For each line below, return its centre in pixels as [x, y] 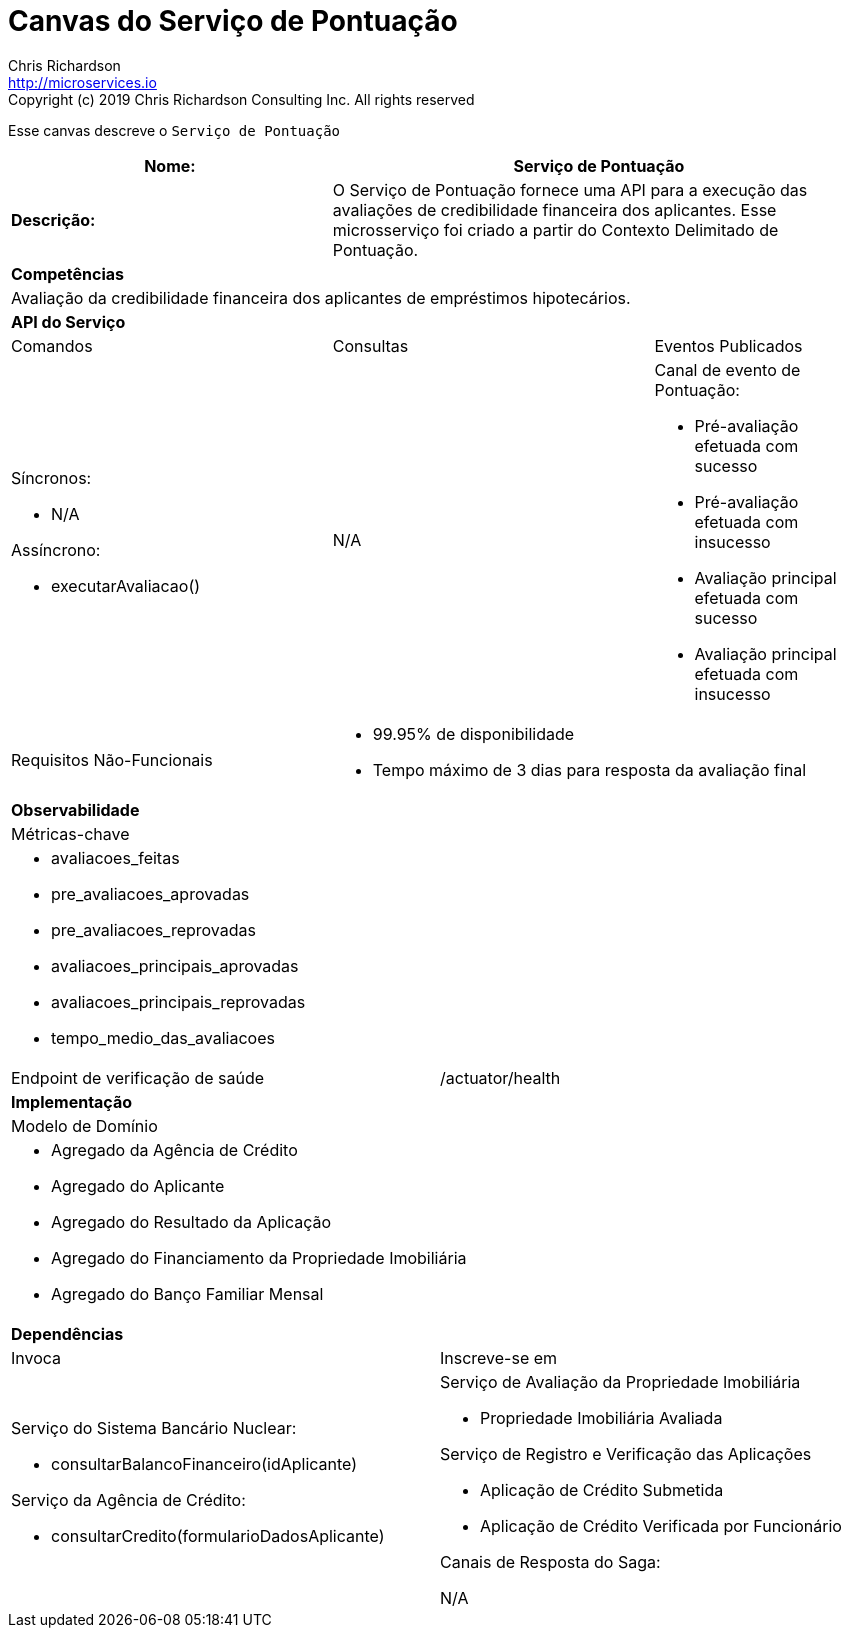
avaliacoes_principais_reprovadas [178, 1001]
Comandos [52, 345]
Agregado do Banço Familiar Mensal [187, 1293]
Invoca [36, 1357]
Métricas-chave [70, 833]
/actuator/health [500, 1077]
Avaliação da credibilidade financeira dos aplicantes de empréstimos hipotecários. [321, 297]
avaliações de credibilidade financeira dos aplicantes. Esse [554, 209]
